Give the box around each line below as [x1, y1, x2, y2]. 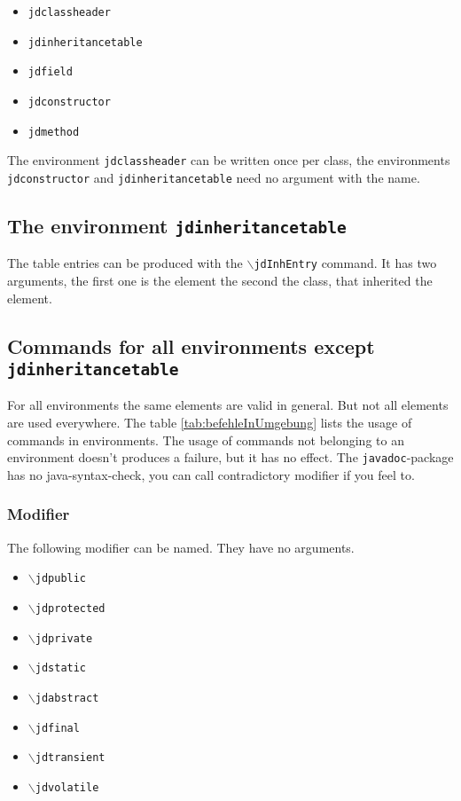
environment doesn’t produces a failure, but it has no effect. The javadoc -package [7, 448, 454, 467]
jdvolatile [35, 781, 99, 794]
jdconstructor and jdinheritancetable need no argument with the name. [7, 168, 420, 186]
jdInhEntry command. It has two [254, 254, 437, 272]
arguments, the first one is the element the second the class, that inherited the [7, 271, 433, 290]
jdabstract [35, 691, 99, 704]
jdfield [27, 66, 73, 79]
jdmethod [27, 125, 80, 138]
